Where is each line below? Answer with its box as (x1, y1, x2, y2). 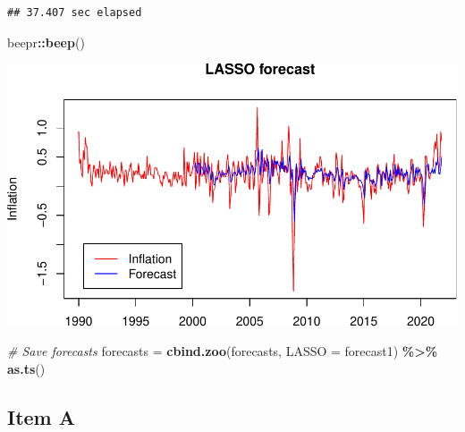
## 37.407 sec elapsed (7, 6, 142, 19)
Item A (7, 402, 76, 430)
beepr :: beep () (7, 32, 85, 51)
